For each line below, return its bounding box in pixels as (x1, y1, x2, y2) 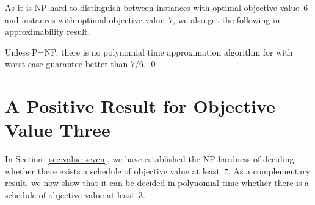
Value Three (5, 117, 110, 142)
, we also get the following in (173, 13, 280, 26)
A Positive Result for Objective (5, 93, 275, 118)
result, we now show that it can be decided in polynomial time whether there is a (5, 176, 310, 189)
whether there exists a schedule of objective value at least (5, 164, 220, 177)
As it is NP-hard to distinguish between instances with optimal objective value (5, 1, 300, 13)
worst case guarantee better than (5, 57, 128, 70)
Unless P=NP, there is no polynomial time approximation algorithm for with (5, 45, 293, 58)
